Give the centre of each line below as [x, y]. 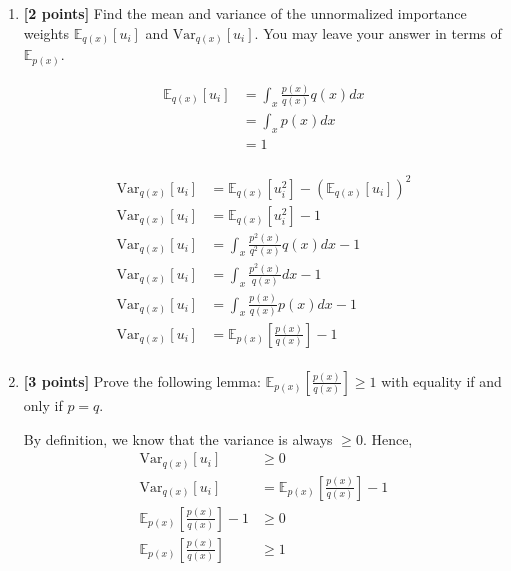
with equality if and [441, 380]
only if [43, 404]
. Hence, [387, 438]
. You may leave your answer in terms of [378, 32]
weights [46, 32]
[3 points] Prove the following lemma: [142, 380]
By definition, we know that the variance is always [178, 438]
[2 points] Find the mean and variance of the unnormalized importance [245, 13]
